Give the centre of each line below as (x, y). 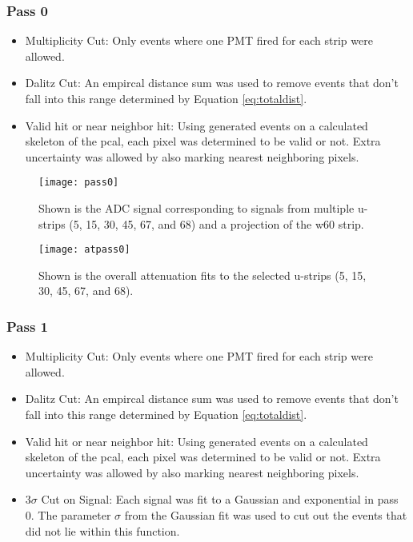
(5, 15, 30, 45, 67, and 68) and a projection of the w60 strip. (217, 223)
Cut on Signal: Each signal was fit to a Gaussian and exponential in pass (220, 499)
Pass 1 (28, 326)
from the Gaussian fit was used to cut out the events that (266, 515)
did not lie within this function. (102, 530)
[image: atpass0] (84, 250)
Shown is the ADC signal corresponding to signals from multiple (196, 208)
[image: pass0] (79, 183)
